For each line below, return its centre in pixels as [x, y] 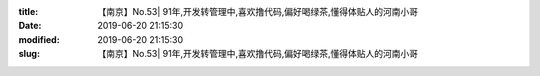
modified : [39, 39]
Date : [30, 26]
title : [28, 11]
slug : [29, 54]
